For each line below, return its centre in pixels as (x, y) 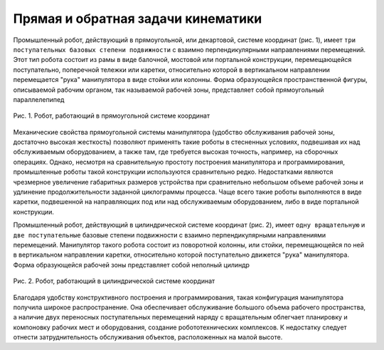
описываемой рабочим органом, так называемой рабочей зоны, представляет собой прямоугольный (169, 90)
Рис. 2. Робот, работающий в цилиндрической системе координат (114, 281)
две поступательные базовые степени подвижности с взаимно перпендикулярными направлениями (170, 235)
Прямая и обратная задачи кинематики (138, 19)
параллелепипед (39, 99)
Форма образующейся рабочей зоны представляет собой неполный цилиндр (132, 264)
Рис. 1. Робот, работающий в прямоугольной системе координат (111, 116)
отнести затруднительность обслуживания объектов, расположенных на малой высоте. (148, 337)
